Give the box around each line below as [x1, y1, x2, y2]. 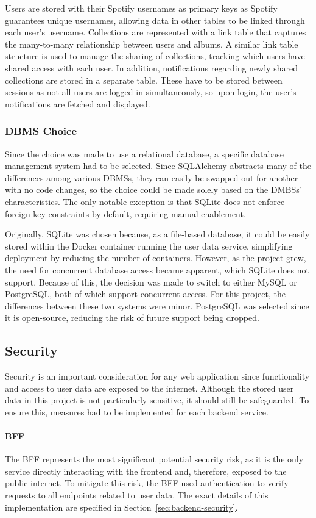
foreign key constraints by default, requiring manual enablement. [5, 207, 246, 220]
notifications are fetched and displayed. [5, 97, 150, 110]
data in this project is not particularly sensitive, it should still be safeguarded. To [5, 394, 309, 406]
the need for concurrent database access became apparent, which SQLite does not [5, 263, 309, 276]
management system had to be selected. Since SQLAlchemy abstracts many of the [5, 159, 311, 172]
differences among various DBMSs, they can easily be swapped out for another [5, 171, 298, 184]
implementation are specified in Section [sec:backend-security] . [5, 500, 238, 513]
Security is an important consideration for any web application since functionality [5, 370, 310, 383]
